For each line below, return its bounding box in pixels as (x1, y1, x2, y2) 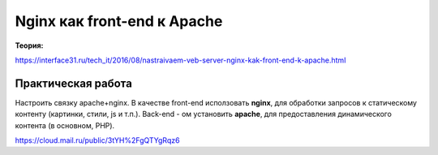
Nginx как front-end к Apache (15, 12, 223, 30)
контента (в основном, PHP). (15, 120, 115, 130)
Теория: (15, 41, 44, 50)
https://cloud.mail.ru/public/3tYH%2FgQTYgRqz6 (15, 136, 180, 145)
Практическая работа (15, 76, 133, 90)
